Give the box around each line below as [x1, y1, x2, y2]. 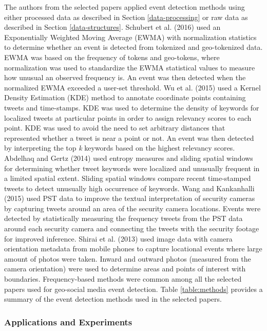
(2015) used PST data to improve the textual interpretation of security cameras [4, 193, 255, 204]
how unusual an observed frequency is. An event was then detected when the [4, 72, 246, 83]
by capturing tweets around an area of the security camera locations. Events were [4, 203, 261, 213]
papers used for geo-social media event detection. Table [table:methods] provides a [4, 283, 263, 294]
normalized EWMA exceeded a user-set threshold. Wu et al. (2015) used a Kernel [4, 82, 261, 93]
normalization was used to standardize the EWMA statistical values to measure [4, 62, 255, 72]
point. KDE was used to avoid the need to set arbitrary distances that [4, 122, 225, 133]
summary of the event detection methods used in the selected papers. [4, 293, 222, 304]
